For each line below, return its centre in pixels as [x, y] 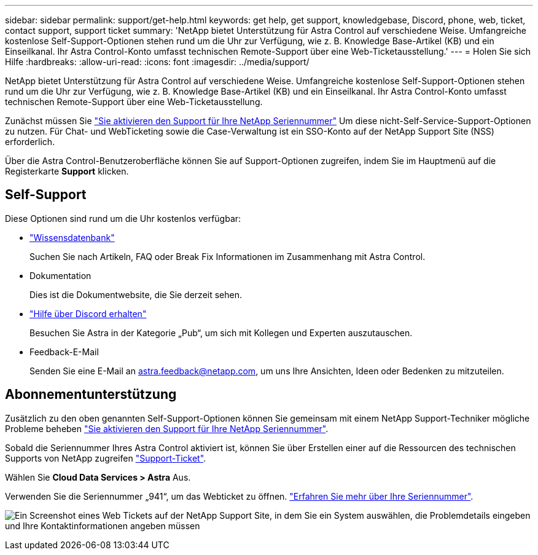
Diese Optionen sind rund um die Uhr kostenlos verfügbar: [123, 218]
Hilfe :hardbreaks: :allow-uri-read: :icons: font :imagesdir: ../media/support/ [157, 62]
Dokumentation [60, 275]
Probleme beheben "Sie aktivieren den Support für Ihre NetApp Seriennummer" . [167, 428]
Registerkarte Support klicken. [67, 171]
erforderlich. [30, 142]
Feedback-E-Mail [64, 352]
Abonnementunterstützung [91, 395]
